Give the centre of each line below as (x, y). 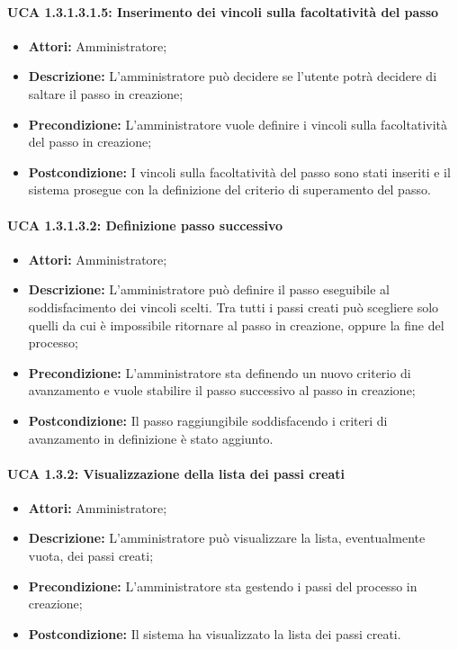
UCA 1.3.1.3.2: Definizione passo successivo (145, 225)
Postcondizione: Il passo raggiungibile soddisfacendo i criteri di (208, 420)
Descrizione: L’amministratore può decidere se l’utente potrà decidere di (233, 76)
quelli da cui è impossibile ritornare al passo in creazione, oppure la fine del (236, 324)
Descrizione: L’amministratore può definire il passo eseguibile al (209, 289)
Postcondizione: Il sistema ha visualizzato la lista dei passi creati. (215, 633)
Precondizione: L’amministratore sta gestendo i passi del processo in (223, 586)
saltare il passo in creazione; (106, 93)
